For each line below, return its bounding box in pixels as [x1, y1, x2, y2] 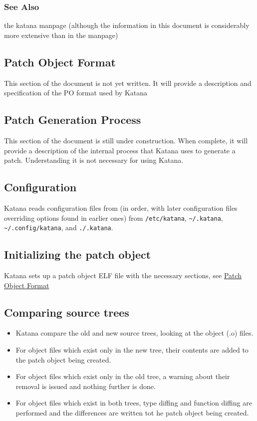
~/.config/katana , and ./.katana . [4, 222, 113, 233]
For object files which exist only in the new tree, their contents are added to [15, 345, 249, 355]
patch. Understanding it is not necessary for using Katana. [4, 155, 184, 165]
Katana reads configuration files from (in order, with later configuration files [4, 202, 238, 213]
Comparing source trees [4, 304, 129, 320]
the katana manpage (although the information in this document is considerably [4, 20, 250, 30]
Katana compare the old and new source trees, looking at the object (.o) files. [15, 328, 254, 338]
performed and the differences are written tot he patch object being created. [15, 408, 249, 418]
